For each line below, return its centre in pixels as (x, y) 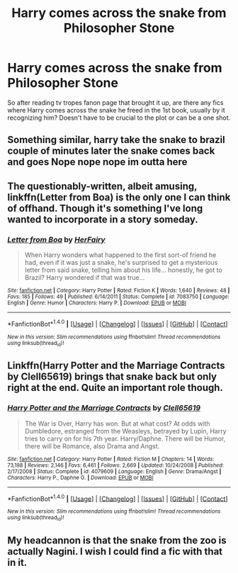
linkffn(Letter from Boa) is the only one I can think (119, 197)
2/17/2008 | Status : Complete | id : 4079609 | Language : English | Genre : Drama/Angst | (114, 471)
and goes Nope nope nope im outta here (97, 162)
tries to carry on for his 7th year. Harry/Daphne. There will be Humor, (125, 438)
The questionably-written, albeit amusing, (102, 186)
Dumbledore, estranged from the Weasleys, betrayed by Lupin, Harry (125, 431)
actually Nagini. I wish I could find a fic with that (115, 551)
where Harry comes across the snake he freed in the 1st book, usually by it (116, 110)
